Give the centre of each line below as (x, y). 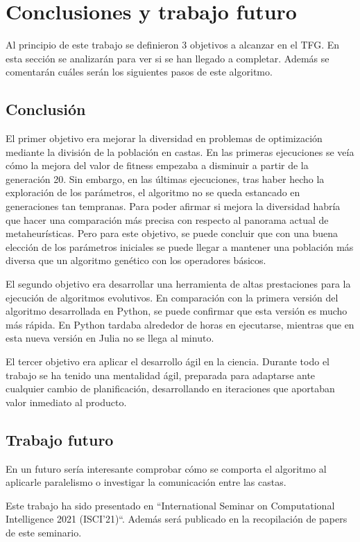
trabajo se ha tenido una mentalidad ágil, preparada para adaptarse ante (161, 375)
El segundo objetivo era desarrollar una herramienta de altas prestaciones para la (178, 284)
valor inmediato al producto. (66, 402)
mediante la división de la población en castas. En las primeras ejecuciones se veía (180, 151)
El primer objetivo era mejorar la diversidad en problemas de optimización (164, 138)
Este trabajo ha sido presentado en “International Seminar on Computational (170, 505)
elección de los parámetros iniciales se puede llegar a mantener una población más (180, 246)
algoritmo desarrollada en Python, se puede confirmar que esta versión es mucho (177, 311)
